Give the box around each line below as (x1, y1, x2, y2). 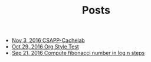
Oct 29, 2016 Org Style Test (11, 43, 80, 50)
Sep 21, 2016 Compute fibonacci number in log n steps (11, 50, 145, 57)
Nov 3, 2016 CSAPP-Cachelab (11, 37, 86, 44)
